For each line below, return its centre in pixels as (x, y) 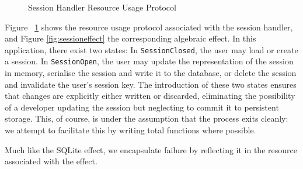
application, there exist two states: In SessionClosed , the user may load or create (151, 49)
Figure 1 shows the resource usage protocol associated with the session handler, (149, 27)
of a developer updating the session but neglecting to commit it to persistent (142, 107)
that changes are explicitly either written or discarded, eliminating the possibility (150, 96)
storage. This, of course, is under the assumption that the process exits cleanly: (147, 118)
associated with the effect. (51, 161)
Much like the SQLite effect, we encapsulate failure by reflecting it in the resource (151, 149)
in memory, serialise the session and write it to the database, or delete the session (151, 73)
